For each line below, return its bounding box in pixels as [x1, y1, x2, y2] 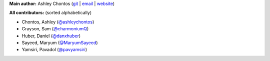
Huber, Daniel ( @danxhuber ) [21, 33, 81, 39]
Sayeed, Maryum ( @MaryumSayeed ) [21, 40, 98, 46]
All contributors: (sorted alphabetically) [9, 10, 92, 16]
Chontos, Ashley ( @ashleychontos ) [21, 19, 94, 25]
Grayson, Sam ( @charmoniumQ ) [21, 26, 89, 32]
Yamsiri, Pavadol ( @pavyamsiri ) [21, 47, 87, 53]
